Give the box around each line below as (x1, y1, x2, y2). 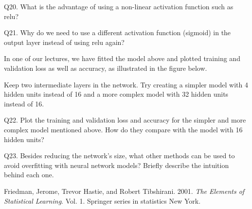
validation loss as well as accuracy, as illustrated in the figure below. (4, 63, 207, 73)
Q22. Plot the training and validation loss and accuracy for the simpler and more (4, 115, 246, 125)
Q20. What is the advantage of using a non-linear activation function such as (4, 1, 234, 11)
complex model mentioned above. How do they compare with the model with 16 (4, 124, 243, 134)
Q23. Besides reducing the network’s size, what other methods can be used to (4, 150, 235, 161)
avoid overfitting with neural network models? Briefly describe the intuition (4, 160, 229, 170)
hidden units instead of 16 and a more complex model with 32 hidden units (4, 89, 229, 99)
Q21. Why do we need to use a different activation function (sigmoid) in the (4, 27, 231, 38)
